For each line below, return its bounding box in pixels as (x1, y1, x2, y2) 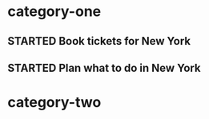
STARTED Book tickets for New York (7, 34, 191, 48)
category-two (7, 93, 102, 112)
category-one (7, 2, 102, 21)
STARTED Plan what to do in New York (7, 61, 201, 74)
